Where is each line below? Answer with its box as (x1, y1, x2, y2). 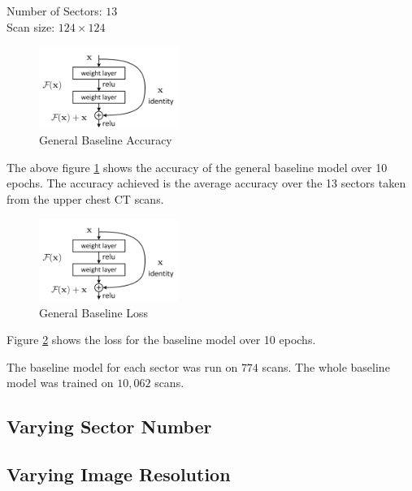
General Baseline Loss (39, 304, 149, 321)
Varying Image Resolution (7, 462, 231, 487)
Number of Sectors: (7, 2, 102, 19)
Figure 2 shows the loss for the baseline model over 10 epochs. (7, 331, 316, 348)
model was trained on (7, 374, 114, 391)
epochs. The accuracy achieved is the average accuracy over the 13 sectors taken (7, 174, 406, 192)
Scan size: (7, 18, 55, 35)
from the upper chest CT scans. (7, 190, 164, 207)
